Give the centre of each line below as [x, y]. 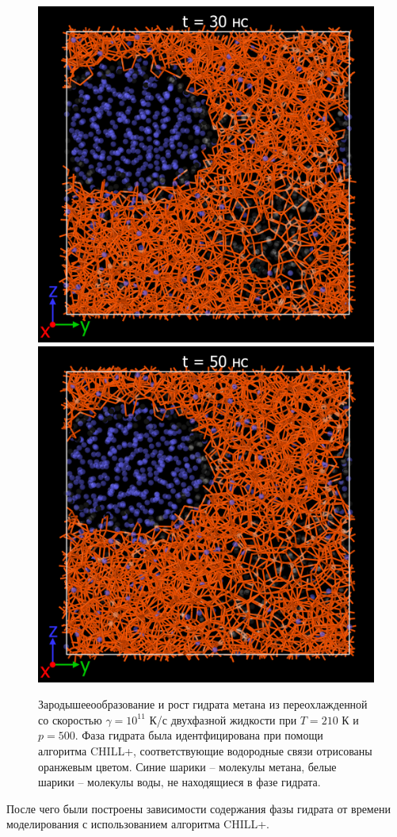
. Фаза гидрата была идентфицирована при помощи [199, 735]
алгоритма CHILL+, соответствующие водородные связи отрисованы [205, 750]
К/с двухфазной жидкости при [223, 719]
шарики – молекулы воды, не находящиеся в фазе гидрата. [179, 782]
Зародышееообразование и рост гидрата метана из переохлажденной [203, 704]
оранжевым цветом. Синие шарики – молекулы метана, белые [187, 766]
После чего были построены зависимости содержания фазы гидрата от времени [198, 808]
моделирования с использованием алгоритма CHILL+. [138, 824]
